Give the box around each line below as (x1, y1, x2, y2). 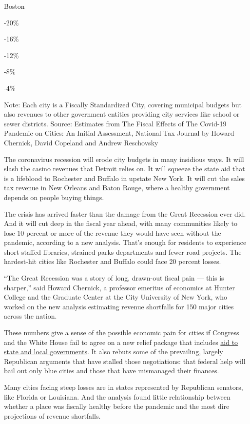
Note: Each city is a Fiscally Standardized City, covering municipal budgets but (4, 99, 242, 109)
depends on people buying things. (4, 192, 104, 202)
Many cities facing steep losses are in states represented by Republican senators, (4, 382, 243, 392)
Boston (4, 1, 25, 11)
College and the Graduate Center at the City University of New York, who (4, 292, 228, 302)
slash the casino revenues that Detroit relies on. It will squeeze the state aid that (4, 163, 245, 174)
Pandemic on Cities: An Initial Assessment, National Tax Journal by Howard (4, 128, 234, 138)
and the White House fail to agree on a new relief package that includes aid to (4, 337, 238, 347)
